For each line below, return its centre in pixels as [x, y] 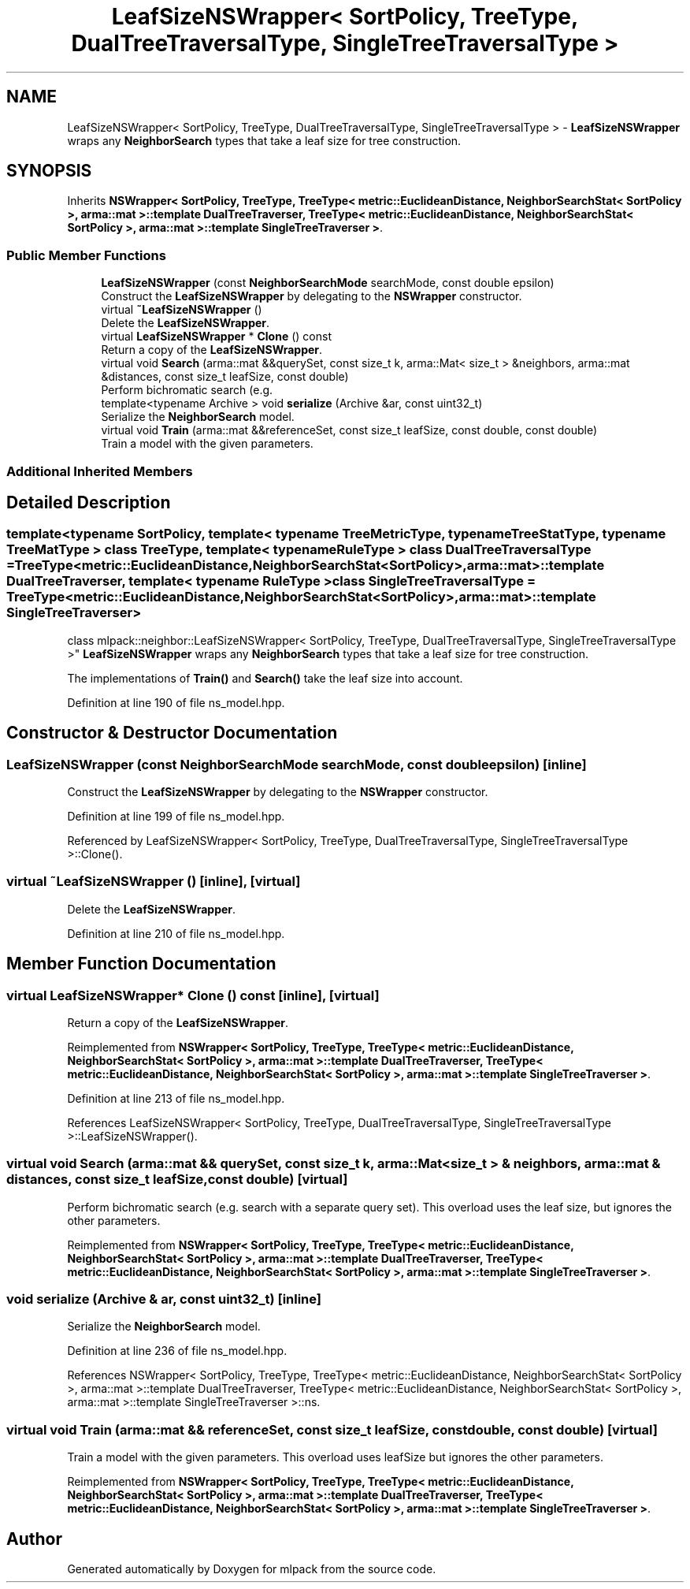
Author [34, 1539]
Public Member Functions [86, 255]
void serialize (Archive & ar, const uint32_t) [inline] [164, 1299]
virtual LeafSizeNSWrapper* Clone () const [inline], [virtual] [193, 995]
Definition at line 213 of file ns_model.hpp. [176, 1098]
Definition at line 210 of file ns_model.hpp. [176, 933]
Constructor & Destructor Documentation [172, 733]
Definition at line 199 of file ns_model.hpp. [176, 816]
